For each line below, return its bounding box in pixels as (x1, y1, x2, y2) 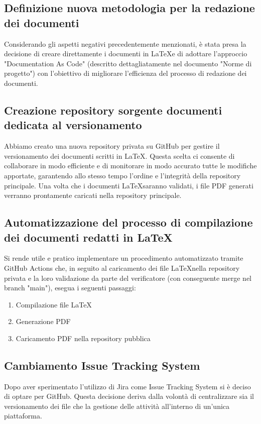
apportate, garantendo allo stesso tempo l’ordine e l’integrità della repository (4, 170, 241, 180)
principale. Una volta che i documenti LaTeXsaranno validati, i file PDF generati (4, 180, 253, 190)
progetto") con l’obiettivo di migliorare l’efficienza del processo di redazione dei (4, 68, 247, 78)
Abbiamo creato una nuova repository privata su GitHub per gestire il (4, 141, 220, 151)
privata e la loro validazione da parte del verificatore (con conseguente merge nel (4, 272, 251, 283)
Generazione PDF (16, 316, 71, 327)
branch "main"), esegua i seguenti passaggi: (4, 282, 136, 293)
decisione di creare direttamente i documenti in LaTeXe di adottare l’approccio (4, 48, 247, 59)
